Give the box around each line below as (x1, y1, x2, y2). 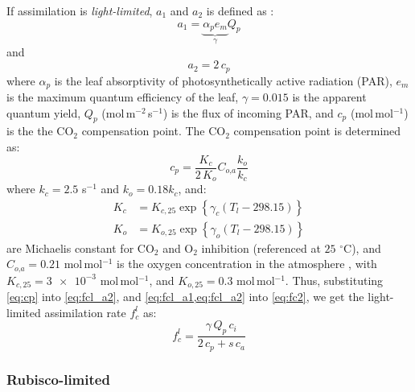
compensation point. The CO (81, 122, 226, 139)
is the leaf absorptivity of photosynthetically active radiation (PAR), (54, 72, 392, 89)
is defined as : (206, 2, 274, 19)
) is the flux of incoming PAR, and (162, 104, 334, 121)
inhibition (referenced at (201, 239, 321, 256)
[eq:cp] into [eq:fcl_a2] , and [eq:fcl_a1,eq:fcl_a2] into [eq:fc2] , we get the (6, 288, 364, 305)
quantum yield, (6, 104, 81, 121)
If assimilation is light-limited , (6, 2, 153, 19)
